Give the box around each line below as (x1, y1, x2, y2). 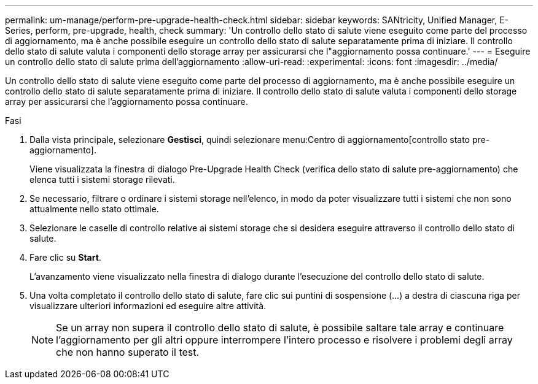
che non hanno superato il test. (56, 346, 200, 358)
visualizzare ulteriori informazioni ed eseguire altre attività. (29, 301, 267, 311)
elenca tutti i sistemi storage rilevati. (29, 174, 175, 185)
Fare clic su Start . (29, 252, 101, 263)
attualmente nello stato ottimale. (29, 204, 159, 214)
